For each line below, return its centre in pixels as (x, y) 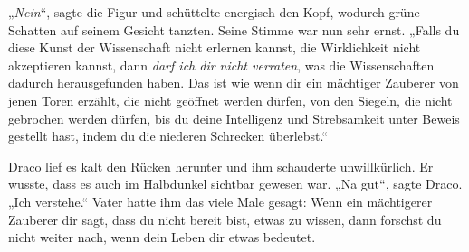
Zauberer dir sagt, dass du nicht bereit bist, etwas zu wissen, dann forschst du (225, 219)
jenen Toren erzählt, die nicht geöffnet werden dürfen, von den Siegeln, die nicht (230, 100)
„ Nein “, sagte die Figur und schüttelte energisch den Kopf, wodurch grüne (214, 12)
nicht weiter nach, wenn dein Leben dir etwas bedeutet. (162, 237)
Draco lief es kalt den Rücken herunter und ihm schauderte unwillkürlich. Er (221, 166)
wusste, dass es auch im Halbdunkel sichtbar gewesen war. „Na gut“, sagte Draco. (235, 184)
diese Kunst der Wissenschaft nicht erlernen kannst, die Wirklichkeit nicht (215, 47)
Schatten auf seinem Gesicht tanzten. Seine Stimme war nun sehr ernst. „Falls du (234, 29)
